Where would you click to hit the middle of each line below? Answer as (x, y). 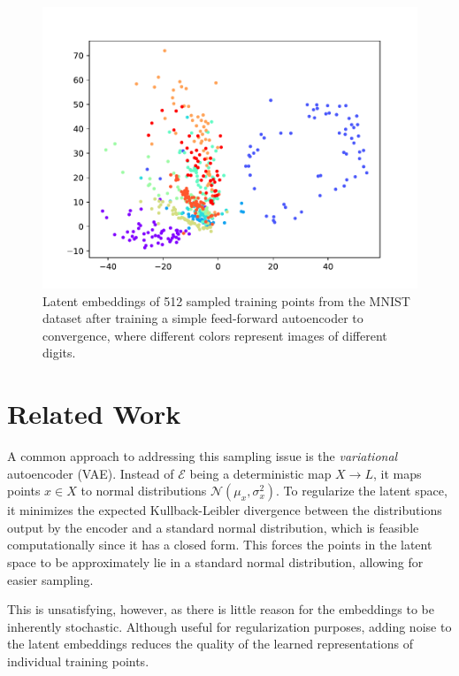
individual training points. (78, 661)
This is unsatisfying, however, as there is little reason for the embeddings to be (221, 609)
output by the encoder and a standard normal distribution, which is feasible (213, 527)
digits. (59, 353)
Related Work (94, 414)
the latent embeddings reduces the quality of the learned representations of (210, 644)
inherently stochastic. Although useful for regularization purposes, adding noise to (229, 626)
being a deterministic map (260, 473)
